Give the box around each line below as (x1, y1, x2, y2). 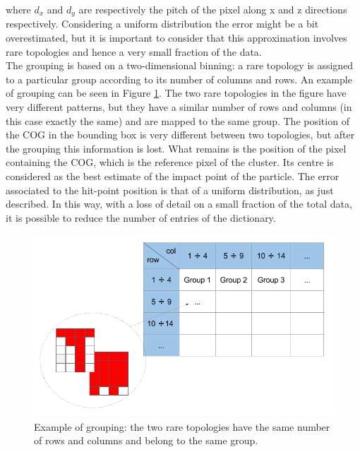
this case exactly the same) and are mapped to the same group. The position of (6, 113, 349, 128)
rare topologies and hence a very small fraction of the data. (6, 44, 262, 59)
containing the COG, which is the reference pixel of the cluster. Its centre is (6, 155, 334, 169)
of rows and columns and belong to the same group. (34, 433, 258, 448)
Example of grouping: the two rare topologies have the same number (34, 419, 330, 434)
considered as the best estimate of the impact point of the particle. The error (6, 168, 340, 183)
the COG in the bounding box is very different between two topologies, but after (6, 127, 355, 142)
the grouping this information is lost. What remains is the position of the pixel (6, 141, 347, 155)
